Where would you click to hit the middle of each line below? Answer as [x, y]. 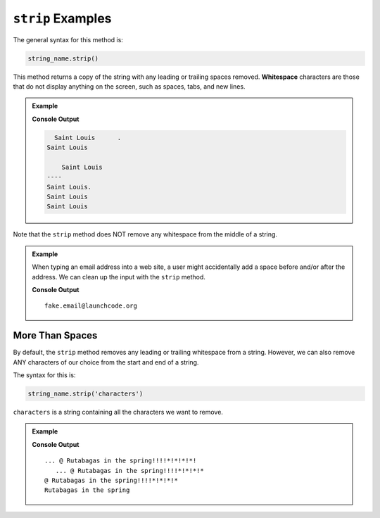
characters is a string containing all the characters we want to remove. [118, 412]
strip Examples [62, 18]
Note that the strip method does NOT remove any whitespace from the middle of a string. [145, 234]
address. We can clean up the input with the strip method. [119, 277]
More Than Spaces [55, 335]
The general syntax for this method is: [68, 39]
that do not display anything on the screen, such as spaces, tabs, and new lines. [129, 86]
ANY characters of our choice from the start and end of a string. [106, 362]
